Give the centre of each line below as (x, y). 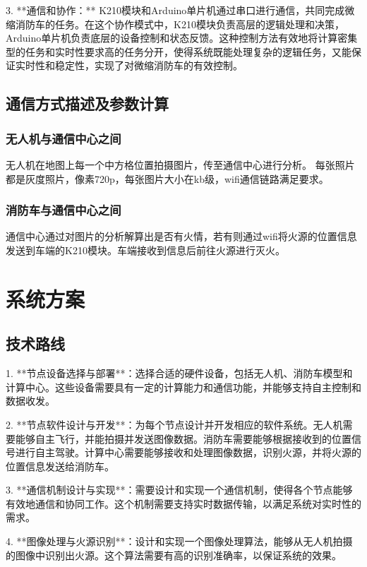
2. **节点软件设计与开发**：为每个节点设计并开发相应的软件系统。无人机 (174, 424)
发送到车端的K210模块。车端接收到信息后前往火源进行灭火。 (145, 250)
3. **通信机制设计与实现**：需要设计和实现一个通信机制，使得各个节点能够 (179, 490)
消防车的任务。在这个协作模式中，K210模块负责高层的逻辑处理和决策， (180, 24)
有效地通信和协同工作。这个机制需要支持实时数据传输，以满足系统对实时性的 (183, 503)
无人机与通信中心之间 (64, 138)
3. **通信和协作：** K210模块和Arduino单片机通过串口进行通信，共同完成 (175, 10)
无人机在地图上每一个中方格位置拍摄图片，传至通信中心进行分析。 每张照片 (180, 164)
